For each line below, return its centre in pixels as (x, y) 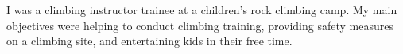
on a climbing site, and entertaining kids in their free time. (149, 41)
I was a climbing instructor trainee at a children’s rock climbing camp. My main (202, 10)
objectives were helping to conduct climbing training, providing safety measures (200, 25)
